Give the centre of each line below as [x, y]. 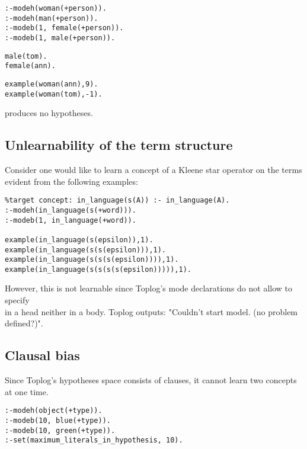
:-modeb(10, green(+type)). [60, 430]
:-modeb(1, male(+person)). [60, 38]
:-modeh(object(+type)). [54, 411]
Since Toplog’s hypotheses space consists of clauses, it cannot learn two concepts [151, 380]
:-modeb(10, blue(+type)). [58, 420]
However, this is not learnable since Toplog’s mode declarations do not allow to [149, 288]
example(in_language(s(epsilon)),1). [79, 240]
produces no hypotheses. [49, 113]
